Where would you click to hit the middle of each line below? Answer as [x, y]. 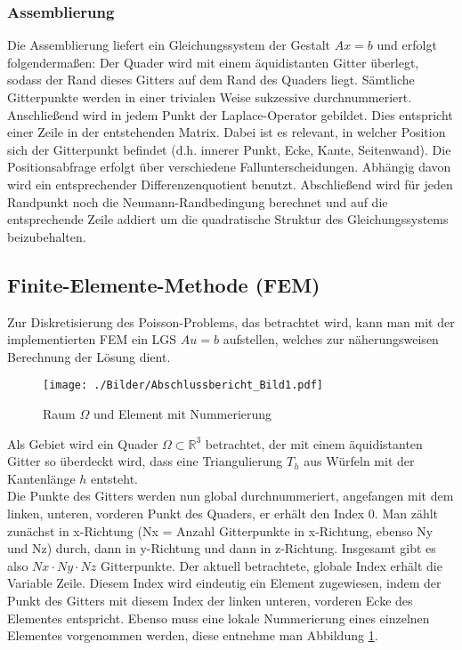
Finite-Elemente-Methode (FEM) [164, 284]
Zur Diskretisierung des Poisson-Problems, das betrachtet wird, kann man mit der [231, 321]
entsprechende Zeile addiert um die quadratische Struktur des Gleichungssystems [228, 219]
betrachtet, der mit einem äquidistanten [314, 443]
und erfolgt [407, 45]
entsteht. [114, 478]
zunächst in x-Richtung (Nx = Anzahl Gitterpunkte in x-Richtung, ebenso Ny [220, 530]
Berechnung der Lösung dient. [89, 356]
